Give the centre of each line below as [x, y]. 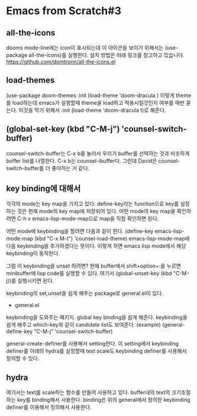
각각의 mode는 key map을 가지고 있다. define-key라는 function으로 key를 [93, 204]
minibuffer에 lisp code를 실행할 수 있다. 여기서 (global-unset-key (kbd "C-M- [98, 273]
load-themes [30, 80]
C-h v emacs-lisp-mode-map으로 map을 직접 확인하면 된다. [88, 219]
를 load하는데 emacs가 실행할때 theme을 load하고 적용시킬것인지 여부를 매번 [96, 102]
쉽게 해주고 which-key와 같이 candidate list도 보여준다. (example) [83, 325]
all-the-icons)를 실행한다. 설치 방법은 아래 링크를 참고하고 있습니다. [106, 55]
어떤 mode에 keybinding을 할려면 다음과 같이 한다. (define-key [80, 231]
